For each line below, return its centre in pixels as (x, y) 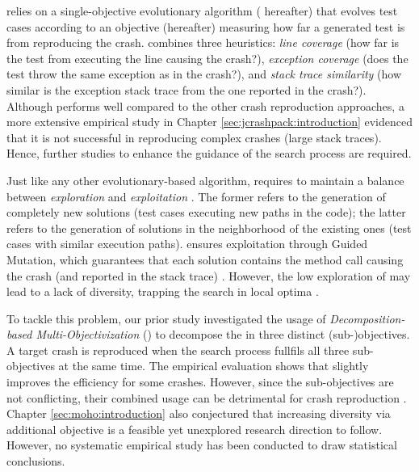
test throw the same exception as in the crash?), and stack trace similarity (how (204, 74)
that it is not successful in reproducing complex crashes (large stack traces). (194, 137)
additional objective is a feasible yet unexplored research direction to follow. (195, 429)
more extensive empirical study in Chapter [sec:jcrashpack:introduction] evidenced (209, 122)
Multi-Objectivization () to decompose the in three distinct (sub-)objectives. (223, 334)
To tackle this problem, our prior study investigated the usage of (166, 318)
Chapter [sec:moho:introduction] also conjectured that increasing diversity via (199, 413)
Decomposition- (367, 318)
